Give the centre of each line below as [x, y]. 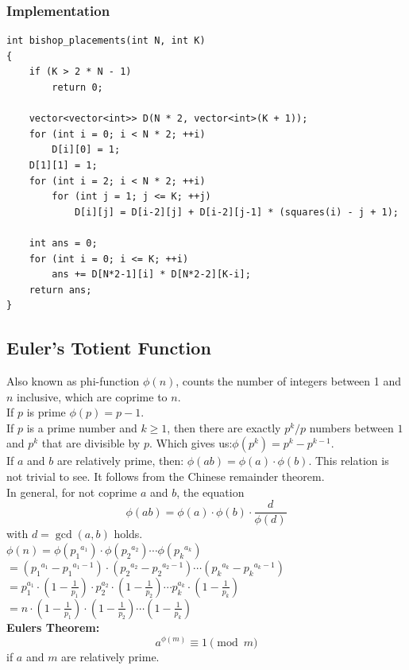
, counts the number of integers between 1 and [289, 381]
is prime [46, 412]
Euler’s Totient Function [109, 348]
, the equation [210, 492]
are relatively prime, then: [120, 461]
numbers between [351, 427]
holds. [128, 534]
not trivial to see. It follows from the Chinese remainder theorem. [166, 476]
